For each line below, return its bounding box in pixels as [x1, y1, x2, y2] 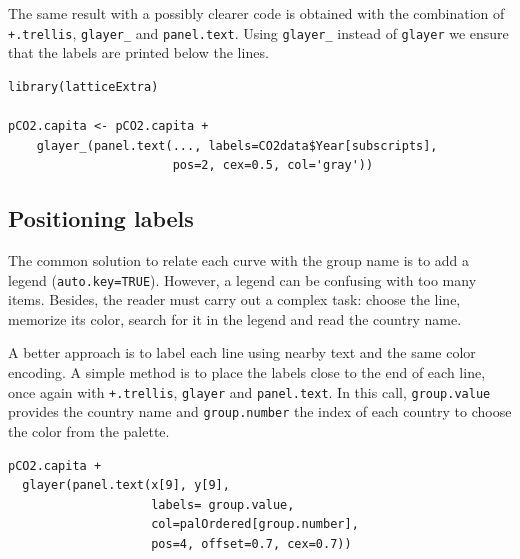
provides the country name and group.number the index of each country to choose [8, 401, 512, 422]
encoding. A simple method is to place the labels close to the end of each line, [8, 362, 486, 383]
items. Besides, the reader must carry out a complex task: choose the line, [8, 289, 461, 310]
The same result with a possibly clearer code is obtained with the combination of [8, 3, 505, 23]
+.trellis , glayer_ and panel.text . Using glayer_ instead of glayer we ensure [8, 22, 509, 43]
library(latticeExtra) [8, 79, 159, 94]
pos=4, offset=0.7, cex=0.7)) [151, 536, 352, 551]
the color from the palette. [8, 420, 170, 441]
